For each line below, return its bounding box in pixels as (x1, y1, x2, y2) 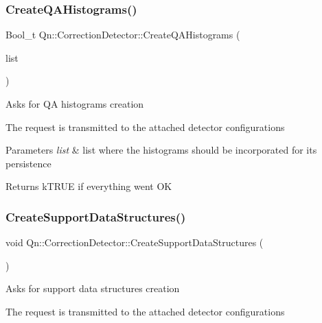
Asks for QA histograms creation (5, 97, 144, 110)
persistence (5, 156, 51, 170)
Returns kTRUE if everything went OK (5, 179, 172, 193)
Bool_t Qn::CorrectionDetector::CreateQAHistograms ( (5, 27, 240, 42)
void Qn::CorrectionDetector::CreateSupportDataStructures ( (5, 235, 264, 250)
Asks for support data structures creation (5, 281, 180, 296)
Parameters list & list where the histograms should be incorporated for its (5, 143, 317, 157)
